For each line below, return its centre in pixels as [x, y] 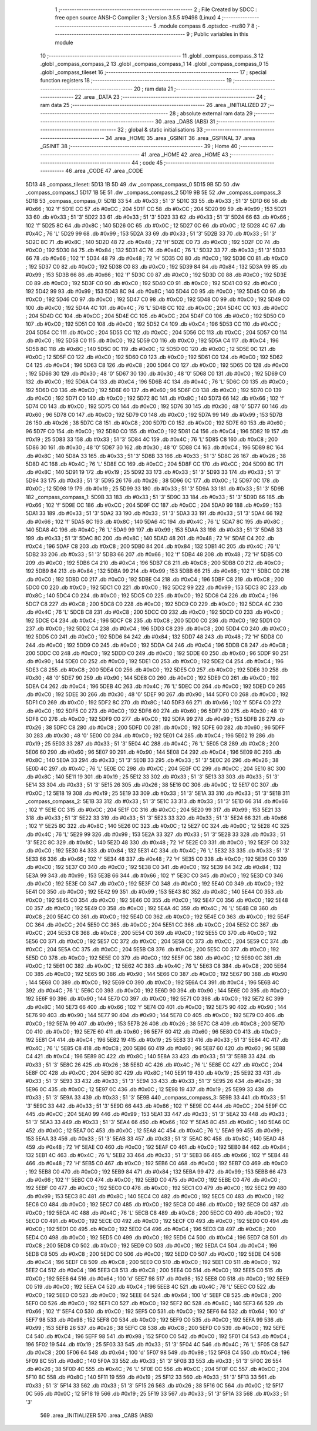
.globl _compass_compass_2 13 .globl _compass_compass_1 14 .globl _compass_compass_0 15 [155, 64]
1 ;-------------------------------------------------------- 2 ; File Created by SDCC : [156, 9]
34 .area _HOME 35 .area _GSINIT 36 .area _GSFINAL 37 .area [180, 138]
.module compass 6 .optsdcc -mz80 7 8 [206, 26]
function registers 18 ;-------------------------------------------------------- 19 [136, 81]
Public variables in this [221, 34]
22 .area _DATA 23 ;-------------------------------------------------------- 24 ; [170, 96]
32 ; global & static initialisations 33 [160, 130]
